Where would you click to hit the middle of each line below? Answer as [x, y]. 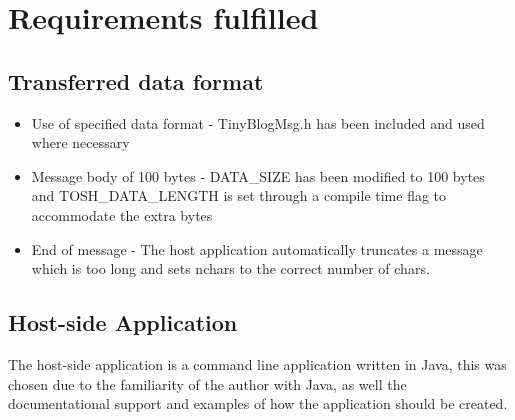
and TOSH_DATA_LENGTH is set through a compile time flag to [239, 195]
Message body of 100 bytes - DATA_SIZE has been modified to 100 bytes [258, 175]
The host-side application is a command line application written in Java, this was [257, 363]
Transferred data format [136, 80]
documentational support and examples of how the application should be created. [258, 403]
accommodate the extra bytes [122, 214]
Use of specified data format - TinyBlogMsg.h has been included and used [258, 122]
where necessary [80, 142]
